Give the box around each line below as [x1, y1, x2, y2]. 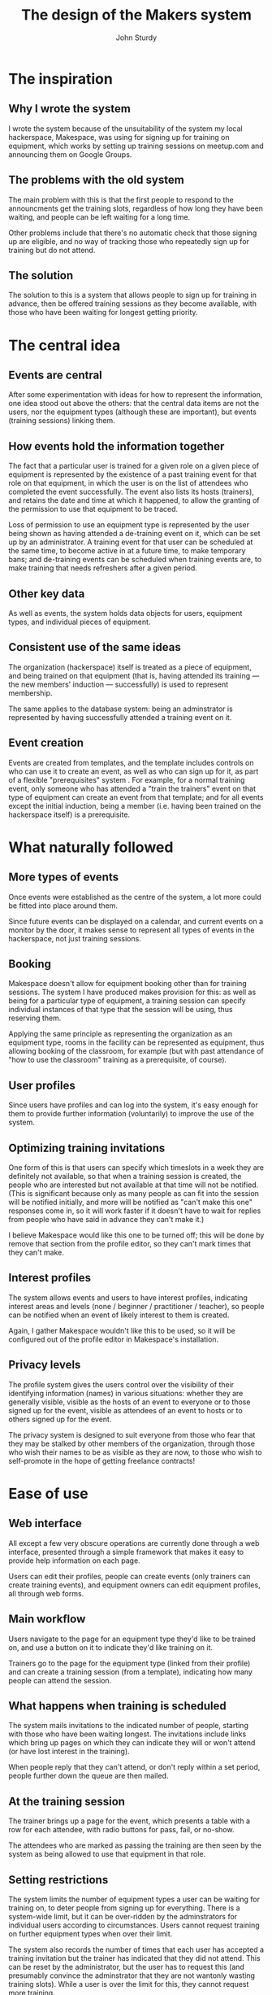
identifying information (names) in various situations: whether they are [8, 1388, 244, 1398]
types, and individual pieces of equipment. [8, 617, 151, 626]
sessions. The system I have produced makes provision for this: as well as [8, 987, 257, 997]
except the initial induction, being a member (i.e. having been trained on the [8, 801, 261, 810]
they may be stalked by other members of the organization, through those [8, 1438, 256, 1448]
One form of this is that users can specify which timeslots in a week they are [8, 1163, 264, 1172]
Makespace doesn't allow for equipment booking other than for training [8, 979, 248, 989]
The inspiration [8, 69, 114, 88]
